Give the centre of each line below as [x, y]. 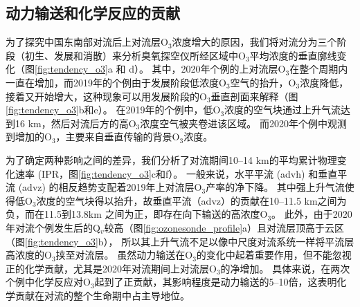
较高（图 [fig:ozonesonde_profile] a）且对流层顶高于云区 [224, 227]
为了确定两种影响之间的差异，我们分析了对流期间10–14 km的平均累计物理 [171, 159]
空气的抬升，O [263, 82]
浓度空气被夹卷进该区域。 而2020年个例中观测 [243, 123]
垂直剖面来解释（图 [254, 96]
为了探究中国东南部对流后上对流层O [87, 42]
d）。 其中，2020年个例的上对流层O [207, 69]
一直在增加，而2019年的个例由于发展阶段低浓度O [116, 82]
